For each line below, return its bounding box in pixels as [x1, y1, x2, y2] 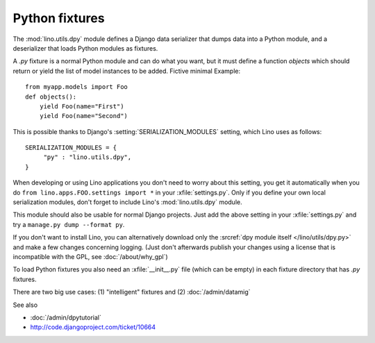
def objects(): [25, 92, 77, 101]
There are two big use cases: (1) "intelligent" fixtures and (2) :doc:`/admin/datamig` [12, 288, 251, 296]
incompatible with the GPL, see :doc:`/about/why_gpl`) [12, 252, 168, 260]
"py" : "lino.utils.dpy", [43, 153, 132, 161]
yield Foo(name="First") [39, 102, 124, 110]
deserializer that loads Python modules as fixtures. [12, 44, 158, 52]
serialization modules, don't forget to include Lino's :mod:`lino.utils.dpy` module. [12, 198, 242, 206]
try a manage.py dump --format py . [12, 220, 125, 228]
